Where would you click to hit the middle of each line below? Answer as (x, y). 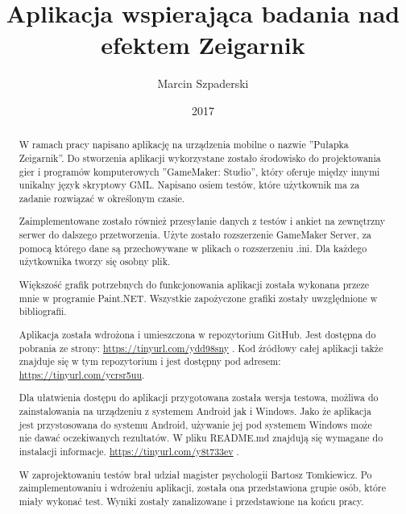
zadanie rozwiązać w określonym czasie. (102, 198)
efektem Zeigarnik (203, 45)
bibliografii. (43, 311)
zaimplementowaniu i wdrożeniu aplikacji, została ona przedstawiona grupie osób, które (202, 488)
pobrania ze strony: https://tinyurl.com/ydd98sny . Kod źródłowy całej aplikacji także (201, 348)
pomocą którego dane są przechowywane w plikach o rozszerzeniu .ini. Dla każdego (193, 248)
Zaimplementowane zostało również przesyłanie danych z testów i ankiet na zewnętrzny (202, 221)
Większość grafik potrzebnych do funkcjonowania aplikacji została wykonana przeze (194, 284)
